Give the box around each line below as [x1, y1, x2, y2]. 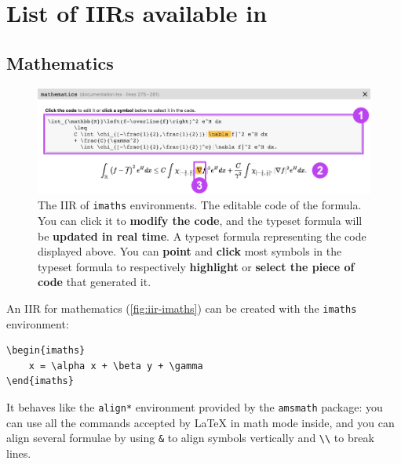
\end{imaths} [6, 375, 74, 387]
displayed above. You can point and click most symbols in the [38, 243, 342, 259]
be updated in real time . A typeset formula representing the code [38, 227, 366, 244]
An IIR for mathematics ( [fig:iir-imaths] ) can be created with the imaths [6, 299, 357, 316]
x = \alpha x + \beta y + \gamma [28, 360, 203, 372]
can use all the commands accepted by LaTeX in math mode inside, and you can [6, 414, 395, 430]
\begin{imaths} [6, 345, 86, 357]
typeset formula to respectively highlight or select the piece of [38, 258, 355, 274]
